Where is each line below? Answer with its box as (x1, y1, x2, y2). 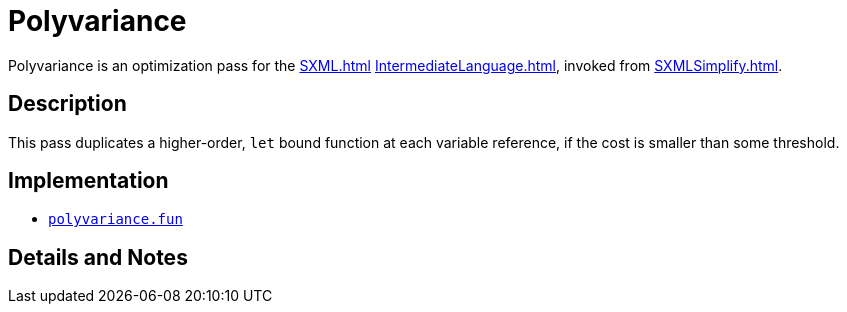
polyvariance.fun (48, 211, 183, 228)
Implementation (8, 168, 169, 194)
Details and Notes (8, 244, 188, 270)
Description (8, 91, 127, 117)
